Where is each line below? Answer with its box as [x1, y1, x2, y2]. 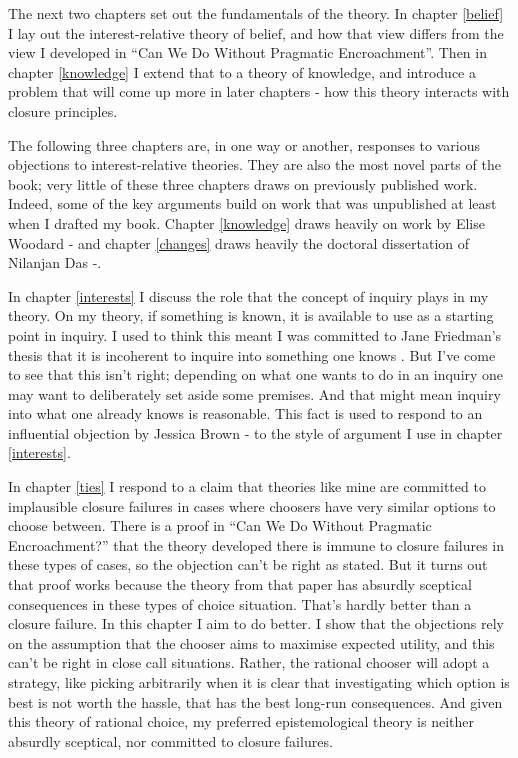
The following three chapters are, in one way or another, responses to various [8, 134, 480, 155]
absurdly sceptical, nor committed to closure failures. [8, 730, 333, 751]
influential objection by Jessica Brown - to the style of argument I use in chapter [8, 422, 503, 443]
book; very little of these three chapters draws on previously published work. [8, 173, 478, 194]
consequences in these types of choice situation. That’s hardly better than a [8, 593, 472, 614]
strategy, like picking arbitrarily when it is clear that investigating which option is [8, 672, 510, 692]
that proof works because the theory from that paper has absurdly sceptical [8, 574, 472, 595]
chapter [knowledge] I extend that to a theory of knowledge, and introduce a [8, 61, 476, 82]
